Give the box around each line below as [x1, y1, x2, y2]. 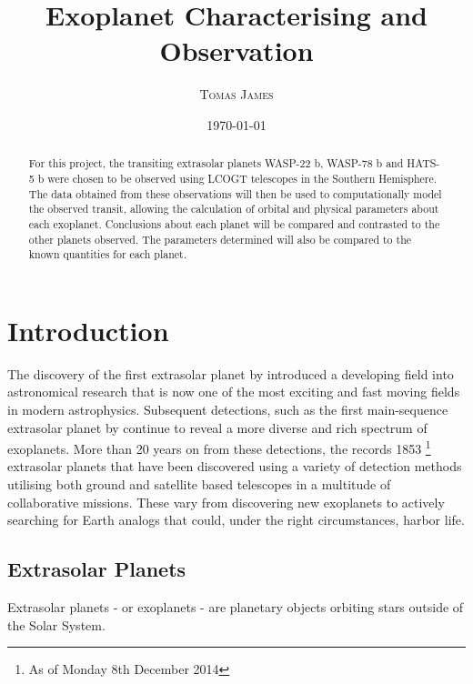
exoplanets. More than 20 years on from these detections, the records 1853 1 [7, 437, 431, 458]
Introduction [7, 311, 169, 348]
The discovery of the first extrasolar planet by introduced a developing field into [7, 364, 454, 383]
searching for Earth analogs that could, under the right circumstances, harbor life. [7, 510, 465, 529]
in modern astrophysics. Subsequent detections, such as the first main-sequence [7, 400, 448, 419]
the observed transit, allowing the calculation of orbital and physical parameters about [28, 201, 439, 216]
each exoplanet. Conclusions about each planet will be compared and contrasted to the [28, 216, 440, 231]
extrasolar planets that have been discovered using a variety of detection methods [7, 457, 462, 476]
